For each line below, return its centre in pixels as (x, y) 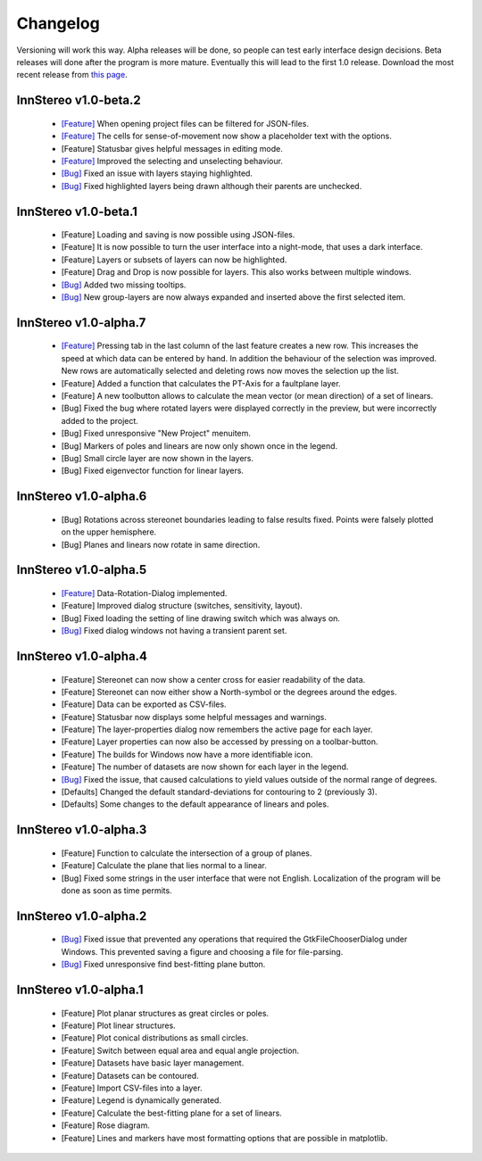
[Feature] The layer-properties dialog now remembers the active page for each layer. (217, 730)
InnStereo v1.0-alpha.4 (82, 656)
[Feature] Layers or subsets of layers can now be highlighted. (174, 260)
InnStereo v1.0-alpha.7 (81, 323)
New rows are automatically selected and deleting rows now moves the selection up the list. (230, 371)
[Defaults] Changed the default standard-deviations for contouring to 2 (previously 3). (219, 792)
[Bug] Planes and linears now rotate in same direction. (161, 544)
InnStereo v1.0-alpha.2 (82, 916)
